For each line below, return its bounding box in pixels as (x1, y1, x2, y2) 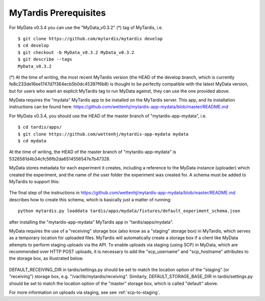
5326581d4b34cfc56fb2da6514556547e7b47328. (9, 156, 110, 162)
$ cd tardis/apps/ (18, 124, 62, 130)
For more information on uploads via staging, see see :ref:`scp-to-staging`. (9, 290, 160, 296)
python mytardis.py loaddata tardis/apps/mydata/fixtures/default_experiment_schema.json (18, 208, 240, 214)
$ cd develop (18, 43, 49, 49)
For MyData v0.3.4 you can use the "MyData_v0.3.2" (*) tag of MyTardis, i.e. (9, 25, 163, 30)
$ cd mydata (18, 138, 47, 144)
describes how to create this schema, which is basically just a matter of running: (9, 196, 172, 202)
